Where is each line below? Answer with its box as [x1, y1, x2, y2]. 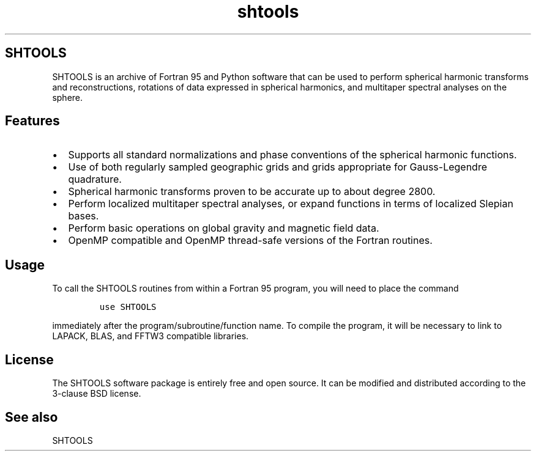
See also [5, 409, 58, 425]
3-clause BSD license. [52, 388, 141, 399]
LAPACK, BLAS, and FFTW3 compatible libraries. [52, 331, 249, 342]
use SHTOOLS [99, 302, 157, 312]
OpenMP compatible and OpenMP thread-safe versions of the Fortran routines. [68, 234, 433, 247]
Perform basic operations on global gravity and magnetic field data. [68, 222, 379, 235]
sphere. [52, 92, 83, 103]
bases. [68, 210, 99, 222]
